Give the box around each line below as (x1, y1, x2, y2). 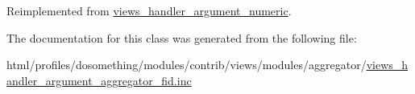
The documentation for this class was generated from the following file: (6, 29, 357, 46)
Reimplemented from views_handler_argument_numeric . (6, 2, 292, 18)
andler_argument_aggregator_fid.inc (6, 72, 192, 88)
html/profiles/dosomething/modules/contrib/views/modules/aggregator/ (6, 56, 367, 73)
